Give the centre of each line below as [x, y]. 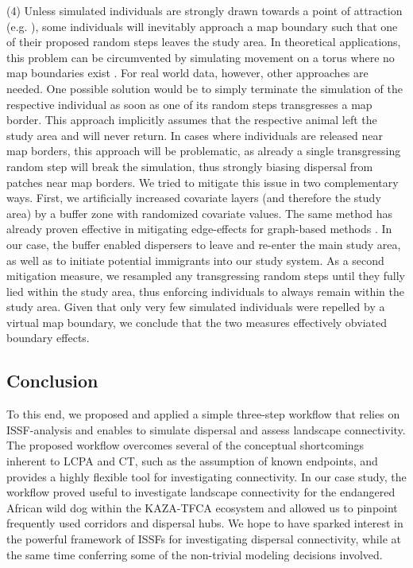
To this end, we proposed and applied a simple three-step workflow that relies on [203, 414]
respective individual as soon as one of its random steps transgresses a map [189, 104]
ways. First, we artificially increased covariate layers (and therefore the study [194, 198]
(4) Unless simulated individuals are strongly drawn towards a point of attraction [205, 10]
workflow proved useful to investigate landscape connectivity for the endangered [201, 492]
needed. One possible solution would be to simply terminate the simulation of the [205, 88]
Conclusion [52, 381]
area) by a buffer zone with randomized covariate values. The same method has [200, 213]
